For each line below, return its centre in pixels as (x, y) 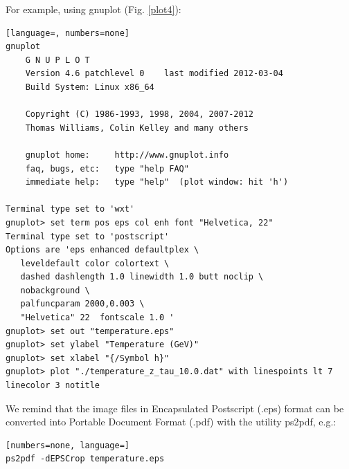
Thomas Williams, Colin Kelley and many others (137, 128)
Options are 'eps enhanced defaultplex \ (102, 250)
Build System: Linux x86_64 (90, 87)
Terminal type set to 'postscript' (88, 236)
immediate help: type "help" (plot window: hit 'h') (157, 182)
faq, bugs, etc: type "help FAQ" (107, 168)
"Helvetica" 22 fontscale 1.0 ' (97, 318)
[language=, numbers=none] (68, 33)
